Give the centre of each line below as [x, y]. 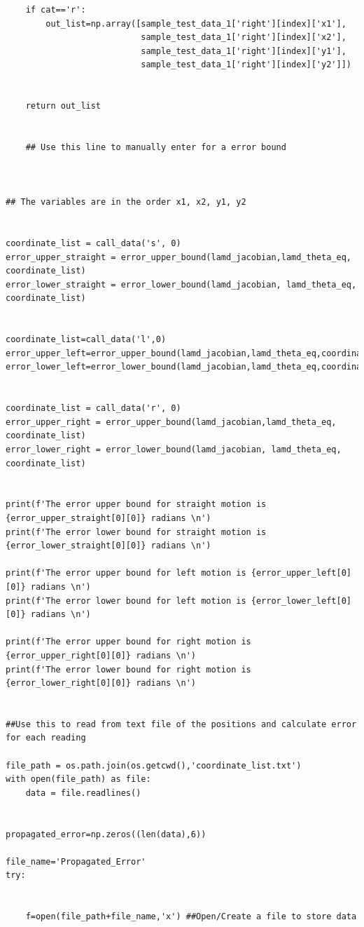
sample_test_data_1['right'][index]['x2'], [244, 38]
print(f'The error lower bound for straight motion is [136, 532]
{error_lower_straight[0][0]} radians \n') [108, 546]
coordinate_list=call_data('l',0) [86, 340]
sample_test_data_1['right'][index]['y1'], [244, 51]
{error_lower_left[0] [301, 601]
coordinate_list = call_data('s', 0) [93, 244]
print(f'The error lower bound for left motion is [126, 601]
